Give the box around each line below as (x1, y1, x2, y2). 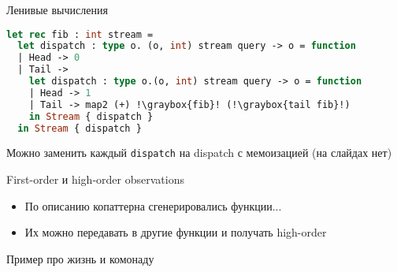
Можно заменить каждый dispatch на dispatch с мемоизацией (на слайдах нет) (6, 144, 392, 161)
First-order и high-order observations (6, 171, 184, 188)
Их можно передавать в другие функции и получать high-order (24, 224, 327, 240)
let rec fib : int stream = (6, 28, 154, 40)
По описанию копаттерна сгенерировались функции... (24, 197, 282, 214)
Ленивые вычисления (6, 2, 108, 17)
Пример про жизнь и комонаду (6, 250, 154, 266)
